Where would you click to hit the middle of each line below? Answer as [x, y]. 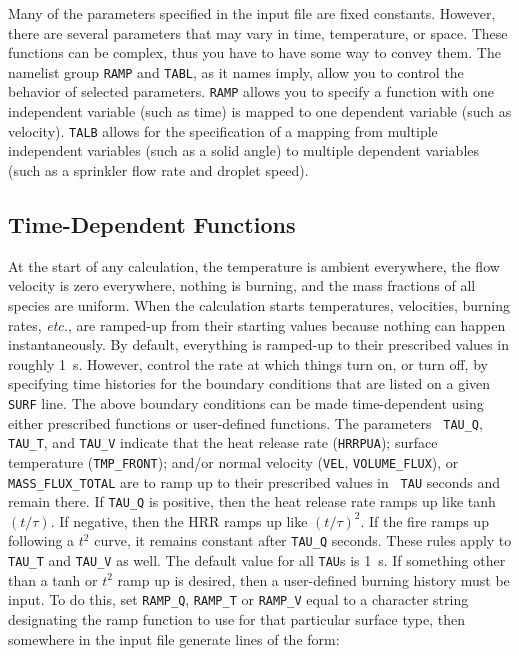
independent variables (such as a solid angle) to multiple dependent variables [244, 150]
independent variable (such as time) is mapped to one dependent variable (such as [260, 111]
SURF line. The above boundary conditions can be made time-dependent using [246, 402]
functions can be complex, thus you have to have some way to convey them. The [254, 52]
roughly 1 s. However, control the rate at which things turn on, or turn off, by [248, 363]
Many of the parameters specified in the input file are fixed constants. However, [252, 13]
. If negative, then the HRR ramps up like [179, 520]
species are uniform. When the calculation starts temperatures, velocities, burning [259, 304]
